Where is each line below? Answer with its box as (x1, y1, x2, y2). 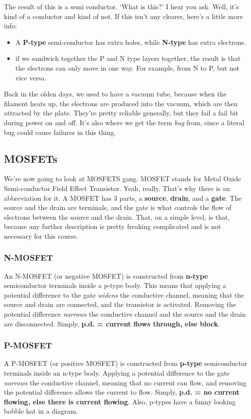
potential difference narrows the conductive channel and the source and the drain (4, 309, 246, 319)
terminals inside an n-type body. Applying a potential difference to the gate (4, 368, 230, 378)
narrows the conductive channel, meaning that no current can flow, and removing (4, 377, 247, 387)
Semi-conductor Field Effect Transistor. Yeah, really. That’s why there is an (4, 183, 230, 193)
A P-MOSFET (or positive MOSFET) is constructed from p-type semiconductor (4, 358, 247, 368)
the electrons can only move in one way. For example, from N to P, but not (15, 62, 240, 73)
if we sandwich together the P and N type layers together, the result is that (15, 53, 241, 63)
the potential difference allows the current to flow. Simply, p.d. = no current (4, 387, 240, 397)
